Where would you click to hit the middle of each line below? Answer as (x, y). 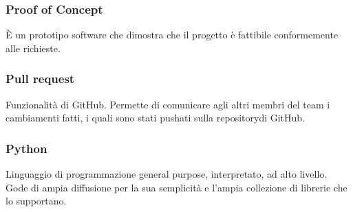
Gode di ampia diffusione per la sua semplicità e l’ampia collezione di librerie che (176, 187)
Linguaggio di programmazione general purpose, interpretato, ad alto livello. (167, 174)
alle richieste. (33, 48)
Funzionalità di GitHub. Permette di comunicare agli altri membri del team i (168, 104)
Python (26, 148)
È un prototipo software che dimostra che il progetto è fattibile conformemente (172, 35)
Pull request (40, 79)
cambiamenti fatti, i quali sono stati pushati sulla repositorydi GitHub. (156, 118)
